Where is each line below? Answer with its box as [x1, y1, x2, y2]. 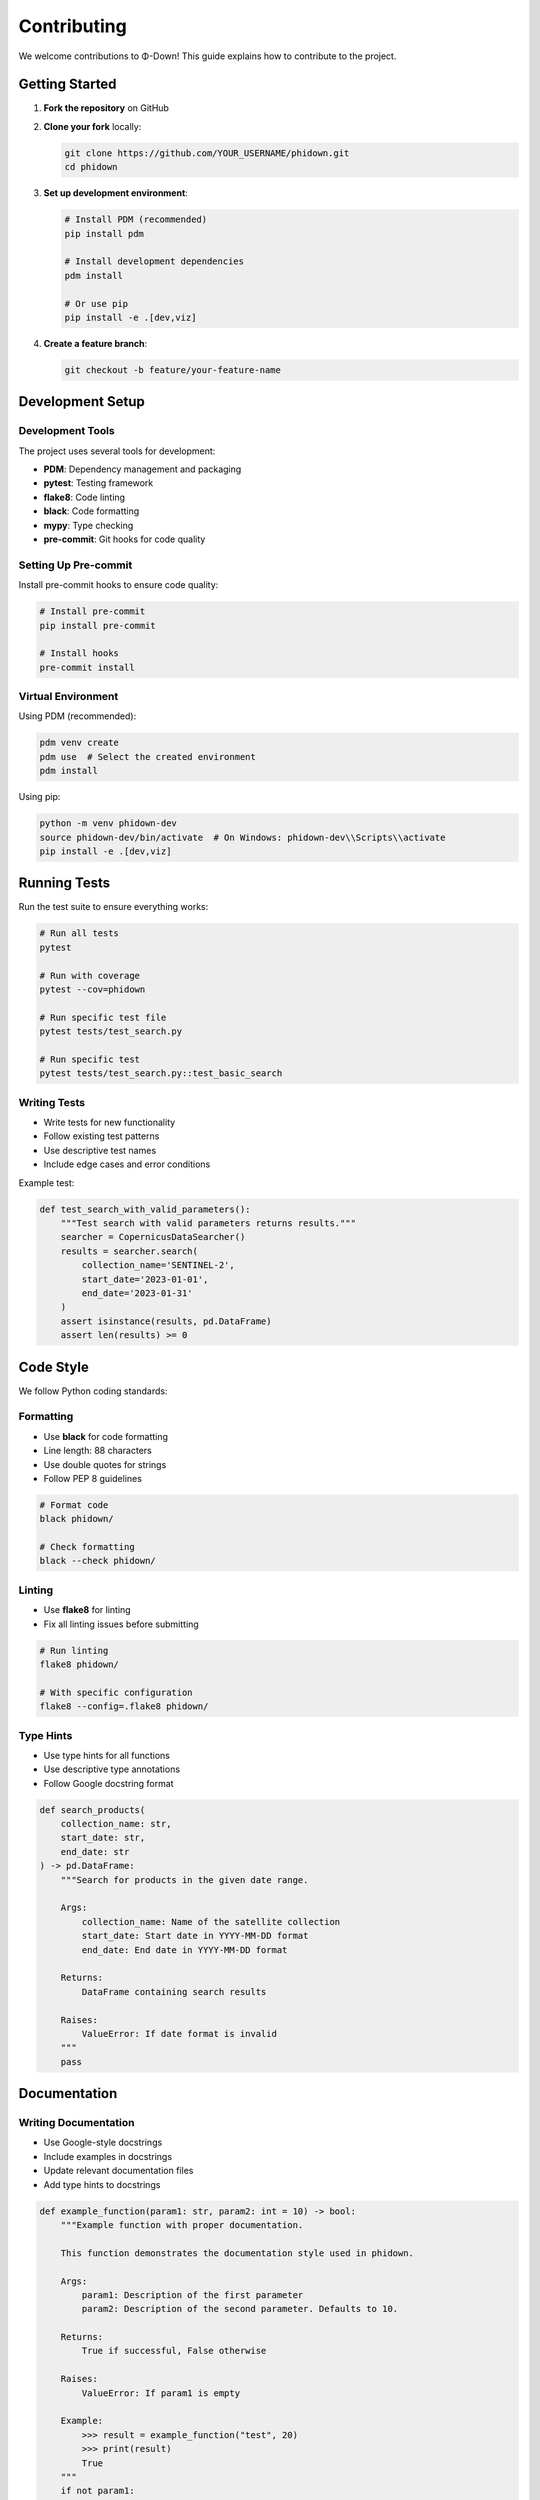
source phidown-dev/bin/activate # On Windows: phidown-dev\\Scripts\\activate [39, 831, 446, 843]
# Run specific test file [39, 1011, 167, 1023]
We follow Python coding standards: [18, 1385, 168, 1397]
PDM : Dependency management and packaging [43, 463, 242, 475]
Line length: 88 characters [43, 1445, 152, 1457]
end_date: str [60, 1846, 130, 1857]
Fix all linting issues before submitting [43, 1618, 199, 1630]
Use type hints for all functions [43, 1749, 170, 1761]
